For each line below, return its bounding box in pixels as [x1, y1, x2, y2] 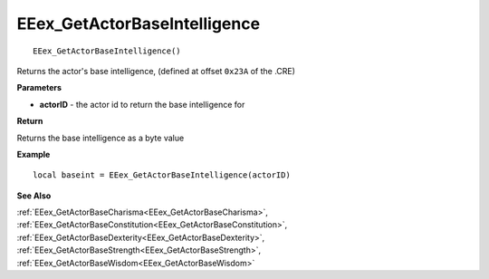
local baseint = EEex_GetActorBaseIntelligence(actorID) [33, 170, 292, 180]
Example [16, 149, 51, 159]
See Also [16, 190, 52, 201]
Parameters [16, 82, 62, 93]
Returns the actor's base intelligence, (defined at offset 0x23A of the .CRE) [16, 65, 296, 76]
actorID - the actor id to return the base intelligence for [39, 99, 245, 110]
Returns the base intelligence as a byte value [16, 132, 185, 143]
